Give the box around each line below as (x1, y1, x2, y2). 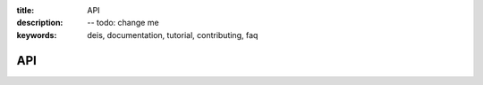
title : (16, 5, 35, 15)
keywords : (16, 29, 57, 40)
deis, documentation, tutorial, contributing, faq (87, 29, 258, 40)
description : (16, 18, 64, 28)
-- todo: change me (87, 18, 160, 28)
